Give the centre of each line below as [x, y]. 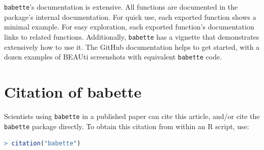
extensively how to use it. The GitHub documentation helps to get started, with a [132, 47]
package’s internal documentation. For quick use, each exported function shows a [130, 17]
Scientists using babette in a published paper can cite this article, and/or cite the [132, 116]
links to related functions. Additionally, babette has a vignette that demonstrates [132, 36]
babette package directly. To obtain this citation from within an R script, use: [127, 126]
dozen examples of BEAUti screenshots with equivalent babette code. [113, 57]
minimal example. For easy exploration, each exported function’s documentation [129, 27]
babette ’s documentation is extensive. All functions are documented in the [121, 7]
